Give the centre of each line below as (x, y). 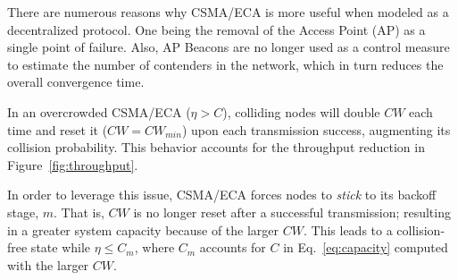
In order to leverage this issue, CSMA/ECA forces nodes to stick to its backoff (222, 195)
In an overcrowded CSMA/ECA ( (99, 111)
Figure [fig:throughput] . (73, 164)
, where (154, 247)
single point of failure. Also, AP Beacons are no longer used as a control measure (229, 47)
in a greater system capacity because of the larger (143, 229)
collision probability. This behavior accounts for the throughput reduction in (216, 147)
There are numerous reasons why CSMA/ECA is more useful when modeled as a (228, 12)
